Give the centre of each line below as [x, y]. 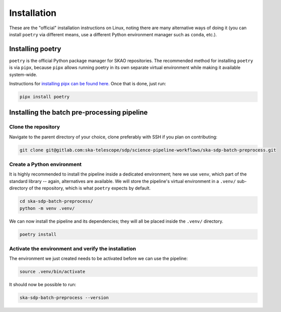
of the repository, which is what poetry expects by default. [90, 188]
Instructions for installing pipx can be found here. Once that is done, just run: [88, 84]
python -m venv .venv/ [47, 208]
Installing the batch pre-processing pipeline [78, 112]
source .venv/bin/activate [52, 272]
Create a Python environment [45, 165]
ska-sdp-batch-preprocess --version [64, 298]
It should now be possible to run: [43, 285]
